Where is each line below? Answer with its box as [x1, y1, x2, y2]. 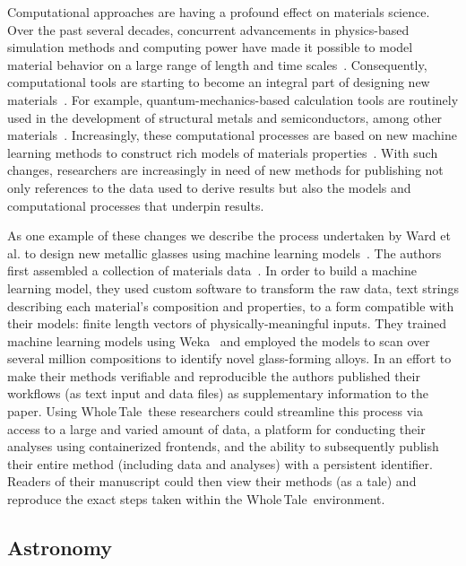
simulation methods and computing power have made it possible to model [7, 38, 413, 57]
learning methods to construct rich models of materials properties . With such [7, 143, 438, 161]
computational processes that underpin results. [7, 196, 264, 214]
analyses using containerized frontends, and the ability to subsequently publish [7, 437, 439, 456]
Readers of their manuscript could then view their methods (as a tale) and [7, 472, 417, 491]
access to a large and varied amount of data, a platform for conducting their [7, 419, 426, 438]
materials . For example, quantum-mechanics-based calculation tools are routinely [7, 90, 459, 109]
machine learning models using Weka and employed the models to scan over [7, 331, 430, 350]
